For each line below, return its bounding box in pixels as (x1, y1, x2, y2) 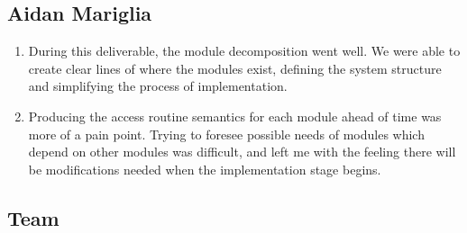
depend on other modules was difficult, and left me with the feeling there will (28, 142, 456, 161)
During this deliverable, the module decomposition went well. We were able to (28, 41, 461, 60)
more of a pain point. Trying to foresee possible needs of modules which (28, 124, 425, 143)
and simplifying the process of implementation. (28, 76, 288, 95)
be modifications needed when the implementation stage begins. (28, 159, 381, 178)
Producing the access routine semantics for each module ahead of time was (28, 106, 442, 125)
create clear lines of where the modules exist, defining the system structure (28, 58, 442, 77)
